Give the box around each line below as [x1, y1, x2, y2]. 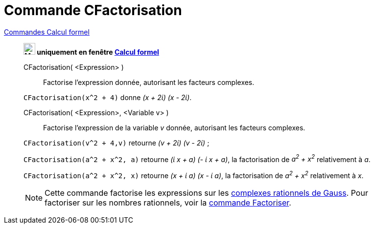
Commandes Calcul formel [4, 27, 90, 36]
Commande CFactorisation [4, 2, 182, 19]
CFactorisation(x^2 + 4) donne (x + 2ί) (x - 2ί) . [23, 93, 192, 102]
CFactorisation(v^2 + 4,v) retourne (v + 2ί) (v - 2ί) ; [23, 138, 210, 147]
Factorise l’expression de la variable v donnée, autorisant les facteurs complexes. [43, 123, 305, 132]
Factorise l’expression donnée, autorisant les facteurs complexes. [43, 78, 255, 86]
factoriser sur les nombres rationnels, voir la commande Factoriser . [45, 198, 291, 208]
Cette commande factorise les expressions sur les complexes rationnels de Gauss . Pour [45, 188, 368, 198]
